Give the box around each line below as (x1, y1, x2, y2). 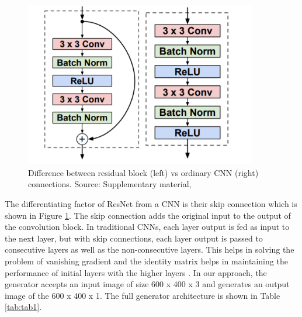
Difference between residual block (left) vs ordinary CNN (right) (28, 166, 259, 178)
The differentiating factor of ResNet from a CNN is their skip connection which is (5, 198, 297, 210)
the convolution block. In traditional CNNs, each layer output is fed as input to (5, 220, 290, 233)
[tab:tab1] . (5, 301, 42, 313)
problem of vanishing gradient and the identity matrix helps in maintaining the (5, 255, 288, 267)
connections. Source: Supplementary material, (28, 178, 192, 190)
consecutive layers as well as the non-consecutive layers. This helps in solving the (5, 243, 294, 256)
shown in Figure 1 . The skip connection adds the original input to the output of (5, 209, 291, 221)
